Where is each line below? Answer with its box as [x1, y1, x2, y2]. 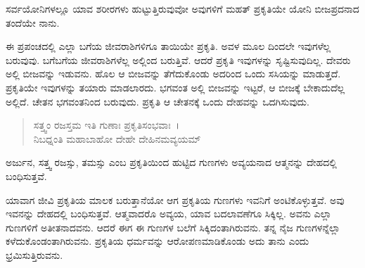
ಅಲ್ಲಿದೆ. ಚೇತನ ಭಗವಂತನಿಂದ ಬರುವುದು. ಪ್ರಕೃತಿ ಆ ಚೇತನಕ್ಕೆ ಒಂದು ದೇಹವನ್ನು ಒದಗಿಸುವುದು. [6, 94, 309, 108]
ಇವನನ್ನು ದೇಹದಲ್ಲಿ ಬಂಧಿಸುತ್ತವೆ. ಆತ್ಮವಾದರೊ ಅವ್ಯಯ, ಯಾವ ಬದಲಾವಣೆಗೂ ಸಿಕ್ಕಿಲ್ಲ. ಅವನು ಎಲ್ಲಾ [6, 206, 332, 221]
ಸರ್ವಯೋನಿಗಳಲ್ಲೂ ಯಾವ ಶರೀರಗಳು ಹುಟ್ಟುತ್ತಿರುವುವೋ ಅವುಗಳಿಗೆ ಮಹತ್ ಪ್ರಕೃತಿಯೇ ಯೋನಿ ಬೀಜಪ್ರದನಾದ [6, 1, 359, 15]
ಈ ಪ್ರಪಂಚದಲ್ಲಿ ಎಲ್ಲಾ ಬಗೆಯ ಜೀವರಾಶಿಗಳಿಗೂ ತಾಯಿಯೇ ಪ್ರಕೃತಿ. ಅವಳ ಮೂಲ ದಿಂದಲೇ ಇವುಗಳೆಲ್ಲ [6, 39, 331, 53]
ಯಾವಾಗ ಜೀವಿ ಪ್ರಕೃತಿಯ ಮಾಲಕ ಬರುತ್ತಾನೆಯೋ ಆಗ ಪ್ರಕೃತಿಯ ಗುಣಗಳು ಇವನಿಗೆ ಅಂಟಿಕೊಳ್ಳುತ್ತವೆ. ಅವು [6, 192, 345, 207]
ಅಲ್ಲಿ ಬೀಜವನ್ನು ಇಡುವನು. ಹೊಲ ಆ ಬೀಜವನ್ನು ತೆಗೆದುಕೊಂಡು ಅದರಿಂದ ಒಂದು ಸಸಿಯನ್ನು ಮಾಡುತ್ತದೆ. [6, 66, 341, 81]
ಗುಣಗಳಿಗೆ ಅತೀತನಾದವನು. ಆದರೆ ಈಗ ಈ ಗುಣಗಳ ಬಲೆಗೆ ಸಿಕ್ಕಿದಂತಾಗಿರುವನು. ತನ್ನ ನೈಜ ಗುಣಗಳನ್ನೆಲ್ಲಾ [6, 219, 340, 234]
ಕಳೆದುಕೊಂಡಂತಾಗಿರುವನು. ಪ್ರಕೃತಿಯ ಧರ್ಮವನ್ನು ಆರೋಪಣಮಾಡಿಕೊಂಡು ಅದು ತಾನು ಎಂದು [6, 234, 309, 248]
